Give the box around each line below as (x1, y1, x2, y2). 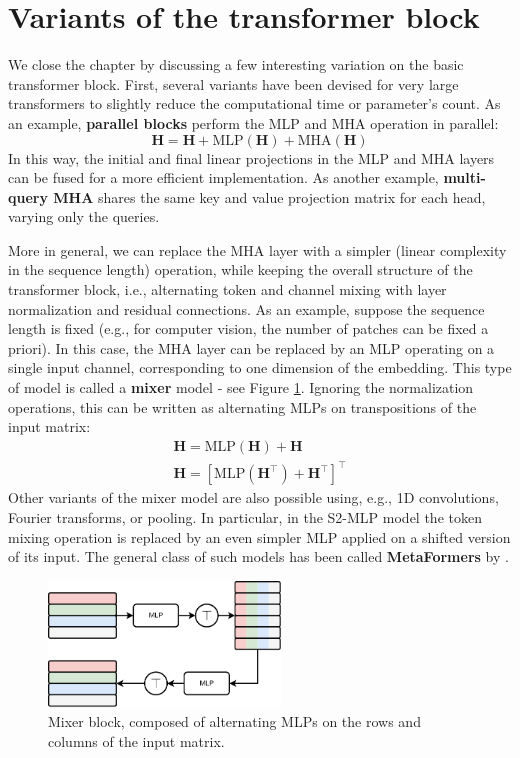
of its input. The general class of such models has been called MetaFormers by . (8, 546, 509, 567)
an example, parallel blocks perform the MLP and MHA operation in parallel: (8, 112, 499, 133)
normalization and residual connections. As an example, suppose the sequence (8, 298, 485, 319)
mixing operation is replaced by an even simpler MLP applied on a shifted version (8, 526, 511, 547)
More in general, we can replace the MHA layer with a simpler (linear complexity (8, 239, 507, 260)
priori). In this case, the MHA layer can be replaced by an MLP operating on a (8, 337, 495, 358)
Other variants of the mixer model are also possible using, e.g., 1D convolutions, (8, 487, 499, 508)
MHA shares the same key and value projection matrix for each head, (53, 186, 486, 207)
